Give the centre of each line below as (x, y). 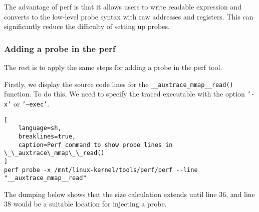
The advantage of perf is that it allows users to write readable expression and (123, 6)
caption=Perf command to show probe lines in (95, 145)
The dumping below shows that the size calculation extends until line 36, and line (129, 194)
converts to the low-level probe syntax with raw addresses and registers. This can (129, 16)
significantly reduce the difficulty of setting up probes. (87, 26)
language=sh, (40, 128)
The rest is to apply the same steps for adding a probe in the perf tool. (113, 67)
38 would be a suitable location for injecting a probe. (85, 204)
